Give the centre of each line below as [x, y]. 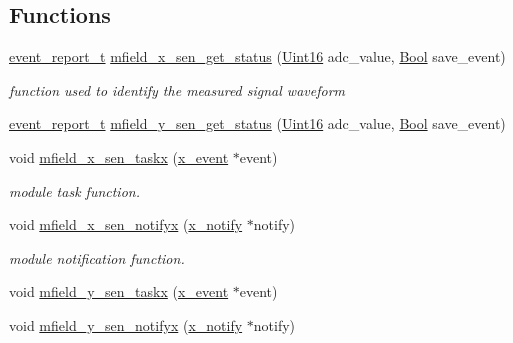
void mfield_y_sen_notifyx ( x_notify [126, 324]
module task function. [74, 190]
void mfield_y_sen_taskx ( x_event [119, 291]
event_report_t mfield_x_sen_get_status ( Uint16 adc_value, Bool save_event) [257, 56]
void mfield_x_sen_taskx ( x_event [119, 156]
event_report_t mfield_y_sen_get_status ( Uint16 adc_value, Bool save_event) [257, 123]
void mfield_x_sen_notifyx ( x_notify [126, 224]
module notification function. [97, 257]
